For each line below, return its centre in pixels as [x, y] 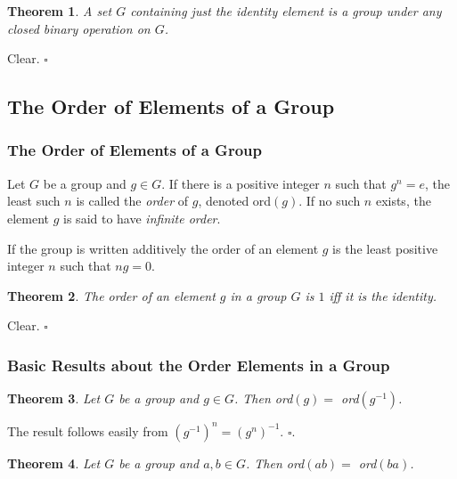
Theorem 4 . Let [54, 463]
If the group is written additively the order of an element [163, 248]
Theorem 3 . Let [54, 398]
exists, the [403, 201]
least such [34, 201]
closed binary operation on [79, 28]
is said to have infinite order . [142, 218]
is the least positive [385, 248]
